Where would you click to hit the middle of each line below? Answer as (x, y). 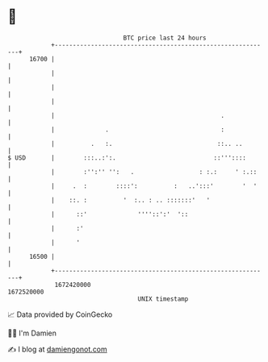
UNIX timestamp (163, 299)
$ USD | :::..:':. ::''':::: (127, 158)
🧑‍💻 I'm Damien (32, 333)
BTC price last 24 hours (165, 38)
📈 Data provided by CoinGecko (60, 314)
